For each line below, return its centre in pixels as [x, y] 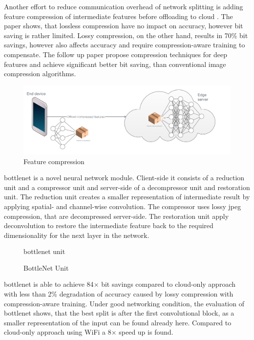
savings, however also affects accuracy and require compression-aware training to [125, 45]
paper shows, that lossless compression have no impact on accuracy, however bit [124, 26]
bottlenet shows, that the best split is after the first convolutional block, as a [119, 313]
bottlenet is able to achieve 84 [49, 284]
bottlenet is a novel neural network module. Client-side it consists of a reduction [124, 178]
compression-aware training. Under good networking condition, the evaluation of [124, 303]
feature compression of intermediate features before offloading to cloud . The [118, 16]
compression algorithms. [40, 74]
